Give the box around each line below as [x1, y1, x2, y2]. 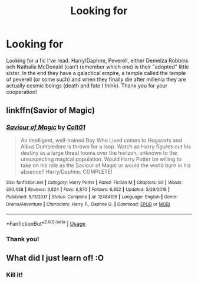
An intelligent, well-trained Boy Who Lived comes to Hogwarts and [20, 136, 182, 144]
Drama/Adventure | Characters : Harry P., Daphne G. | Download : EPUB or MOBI [6, 201, 170, 207]
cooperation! [6, 88, 37, 95]
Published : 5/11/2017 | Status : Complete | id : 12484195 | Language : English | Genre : [6, 194, 178, 200]
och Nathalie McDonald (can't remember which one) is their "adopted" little [6, 63, 190, 70]
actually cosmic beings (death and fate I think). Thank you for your [6, 82, 168, 89]
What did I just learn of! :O [6, 253, 104, 264]
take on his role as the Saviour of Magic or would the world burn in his [20, 161, 191, 169]
